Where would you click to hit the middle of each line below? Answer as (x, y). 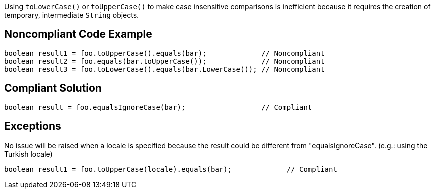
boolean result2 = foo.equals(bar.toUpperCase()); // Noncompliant (164, 61)
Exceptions (33, 126)
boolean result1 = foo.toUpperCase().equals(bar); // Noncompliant (164, 53)
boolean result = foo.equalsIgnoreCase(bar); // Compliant (158, 107)
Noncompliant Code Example (78, 34)
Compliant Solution (53, 88)
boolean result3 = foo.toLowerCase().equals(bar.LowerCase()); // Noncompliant (164, 69)
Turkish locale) (28, 154)
